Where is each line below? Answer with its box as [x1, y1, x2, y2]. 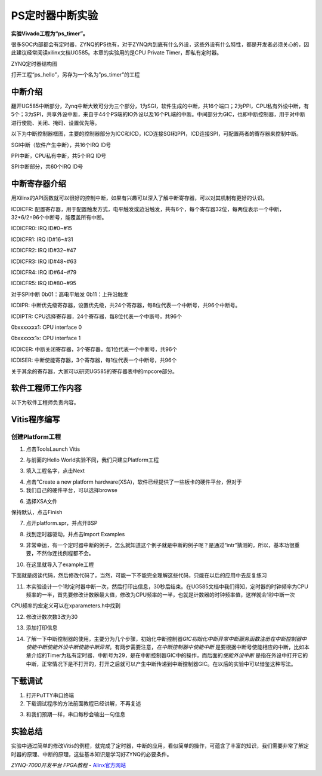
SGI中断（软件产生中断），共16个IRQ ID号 [11, 141, 112, 148]
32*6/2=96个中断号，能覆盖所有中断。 [11, 214, 107, 221]
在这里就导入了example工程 [26, 561, 94, 568]
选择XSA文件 [26, 497, 58, 505]
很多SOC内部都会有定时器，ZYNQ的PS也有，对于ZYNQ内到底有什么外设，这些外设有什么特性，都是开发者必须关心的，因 [11, 41, 309, 48]
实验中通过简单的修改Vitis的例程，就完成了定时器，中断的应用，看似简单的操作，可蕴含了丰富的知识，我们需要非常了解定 [11, 742, 309, 750]
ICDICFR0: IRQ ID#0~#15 [11, 225, 73, 232]
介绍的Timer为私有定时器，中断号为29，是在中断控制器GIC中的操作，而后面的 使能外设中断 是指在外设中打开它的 [30, 652, 308, 659]
